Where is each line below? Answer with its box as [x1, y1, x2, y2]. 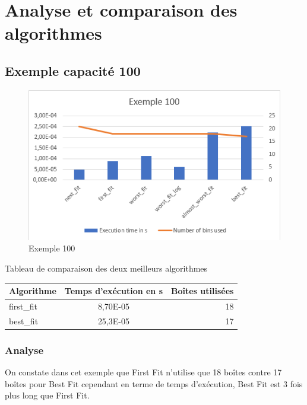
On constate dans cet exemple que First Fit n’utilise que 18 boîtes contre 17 [5, 366, 282, 378]
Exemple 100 [29, 242, 75, 254]
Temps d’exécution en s [64, 285, 163, 297]
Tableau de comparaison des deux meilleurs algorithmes [5, 262, 208, 274]
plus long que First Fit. [5, 389, 90, 401]
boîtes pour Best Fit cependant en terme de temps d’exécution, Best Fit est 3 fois [5, 377, 303, 390]
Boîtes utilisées [171, 285, 234, 297]
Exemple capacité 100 [5, 61, 141, 79]
